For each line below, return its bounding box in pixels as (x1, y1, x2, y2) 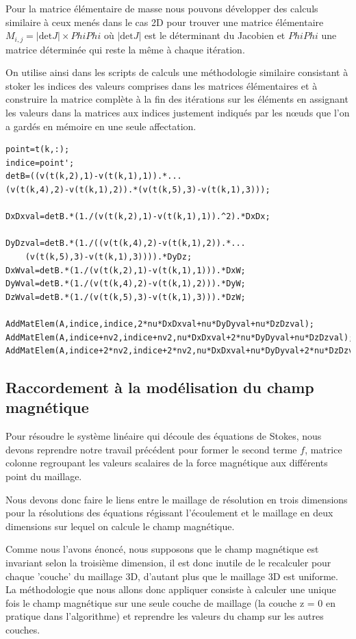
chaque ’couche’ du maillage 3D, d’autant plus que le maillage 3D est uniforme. (5, 568, 338, 583)
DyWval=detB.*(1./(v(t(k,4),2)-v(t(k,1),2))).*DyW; (5, 279, 246, 289)
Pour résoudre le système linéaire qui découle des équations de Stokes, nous (5, 429, 322, 443)
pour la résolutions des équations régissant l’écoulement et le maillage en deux (5, 505, 333, 520)
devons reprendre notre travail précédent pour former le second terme (5, 442, 297, 456)
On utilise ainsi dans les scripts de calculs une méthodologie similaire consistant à (5, 65, 348, 79)
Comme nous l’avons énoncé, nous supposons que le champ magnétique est (5, 542, 319, 556)
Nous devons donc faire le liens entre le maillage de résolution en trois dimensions (5, 492, 348, 506)
